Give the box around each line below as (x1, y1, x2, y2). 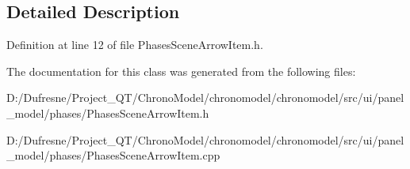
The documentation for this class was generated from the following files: (6, 62, 356, 79)
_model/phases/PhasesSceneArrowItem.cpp (6, 147, 220, 163)
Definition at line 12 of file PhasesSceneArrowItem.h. (6, 36, 263, 53)
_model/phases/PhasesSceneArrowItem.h (6, 104, 209, 121)
